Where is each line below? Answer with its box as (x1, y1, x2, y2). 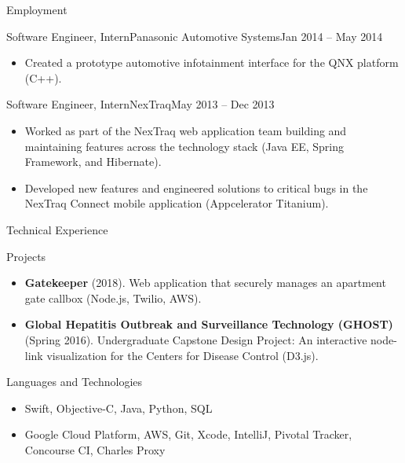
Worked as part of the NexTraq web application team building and (24, 122, 347, 138)
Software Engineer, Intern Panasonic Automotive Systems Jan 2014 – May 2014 (6, 28, 383, 44)
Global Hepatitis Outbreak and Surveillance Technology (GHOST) (24, 316, 393, 333)
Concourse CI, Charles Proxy (24, 441, 166, 457)
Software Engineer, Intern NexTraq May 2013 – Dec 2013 (6, 96, 275, 112)
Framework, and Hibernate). (24, 153, 162, 170)
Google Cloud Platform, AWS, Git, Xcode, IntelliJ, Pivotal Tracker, (24, 426, 352, 443)
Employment (6, 2, 67, 17)
